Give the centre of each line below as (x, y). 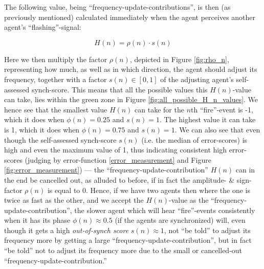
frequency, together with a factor (56, 79)
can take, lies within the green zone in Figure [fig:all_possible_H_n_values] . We (131, 99)
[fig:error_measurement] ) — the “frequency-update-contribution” (106, 170)
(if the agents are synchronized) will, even (180, 220)
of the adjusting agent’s (197, 79)
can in (245, 170)
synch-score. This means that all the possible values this (119, 89)
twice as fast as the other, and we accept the (74, 200)
